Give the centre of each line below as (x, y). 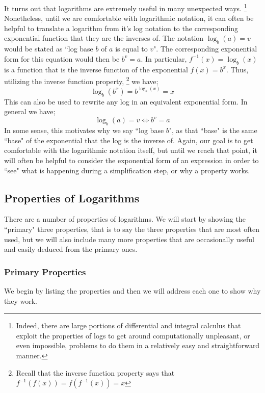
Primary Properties (45, 271)
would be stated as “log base (49, 49)
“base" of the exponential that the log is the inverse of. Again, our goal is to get (129, 140)
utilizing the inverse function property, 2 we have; (81, 80)
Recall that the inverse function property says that (95, 372)
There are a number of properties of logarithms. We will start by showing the (125, 219)
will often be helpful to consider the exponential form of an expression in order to (131, 160)
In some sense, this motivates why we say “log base (84, 130)
